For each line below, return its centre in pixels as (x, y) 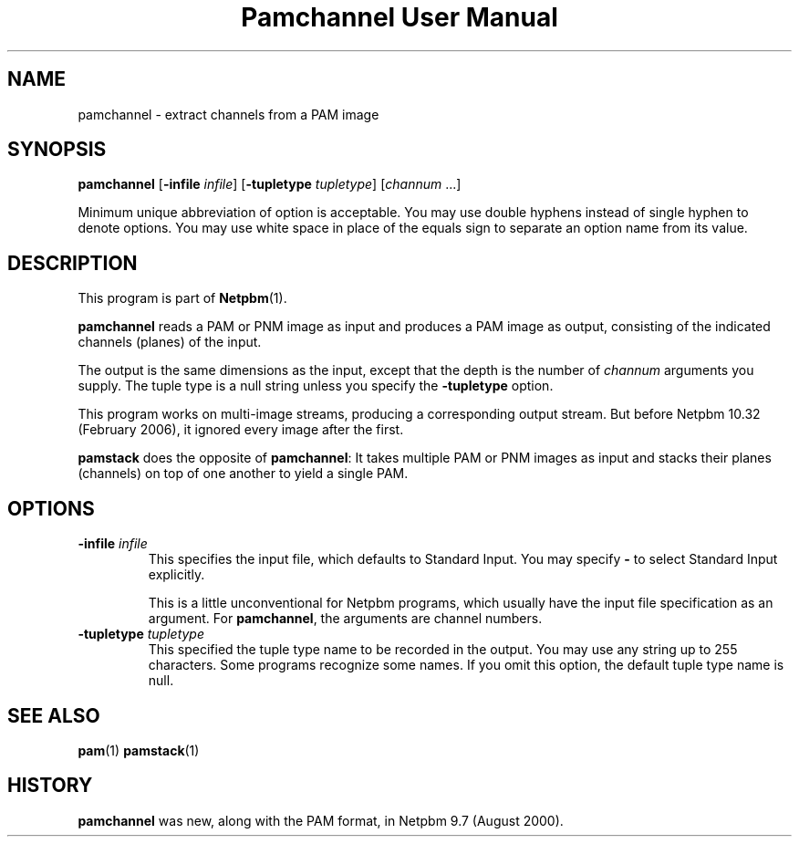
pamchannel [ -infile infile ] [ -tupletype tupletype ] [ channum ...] (270, 184)
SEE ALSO (54, 715)
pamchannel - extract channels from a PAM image (228, 114)
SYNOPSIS (57, 150)
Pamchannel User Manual (399, 17)
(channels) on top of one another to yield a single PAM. (243, 474)
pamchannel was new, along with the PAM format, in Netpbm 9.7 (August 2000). (321, 820)
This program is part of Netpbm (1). (182, 298)
